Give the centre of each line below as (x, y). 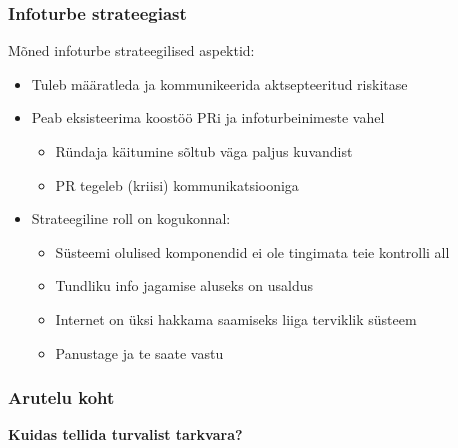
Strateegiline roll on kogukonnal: (131, 218)
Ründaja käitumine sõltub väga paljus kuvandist (204, 151)
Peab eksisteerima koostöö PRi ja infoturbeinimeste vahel (208, 117)
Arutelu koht (61, 397)
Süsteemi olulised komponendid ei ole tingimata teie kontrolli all (252, 251)
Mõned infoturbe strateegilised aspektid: (131, 50)
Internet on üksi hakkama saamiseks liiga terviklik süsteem (236, 318)
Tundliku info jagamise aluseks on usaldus (184, 285)
